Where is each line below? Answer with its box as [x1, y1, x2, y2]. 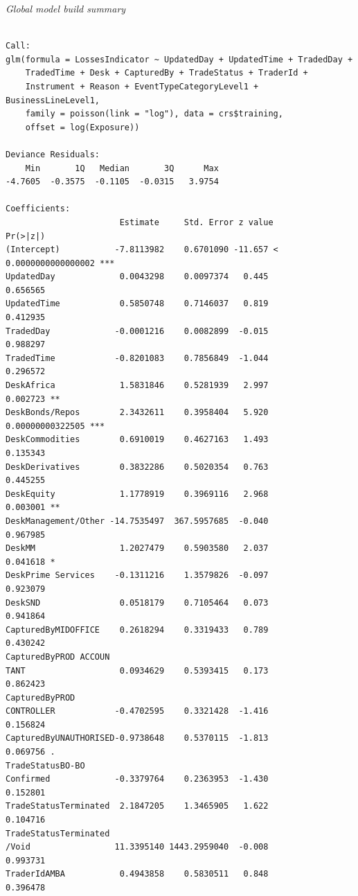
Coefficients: [6, 204, 71, 214]
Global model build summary [6, 1, 126, 15]
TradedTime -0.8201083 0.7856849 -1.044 [6, 353, 269, 363]
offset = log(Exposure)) [25, 122, 140, 132]
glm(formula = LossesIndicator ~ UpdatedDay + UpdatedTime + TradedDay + [6, 54, 353, 64]
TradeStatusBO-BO [6, 760, 85, 771]
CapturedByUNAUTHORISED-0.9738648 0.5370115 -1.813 [6, 733, 269, 744]
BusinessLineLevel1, [6, 95, 100, 105]
